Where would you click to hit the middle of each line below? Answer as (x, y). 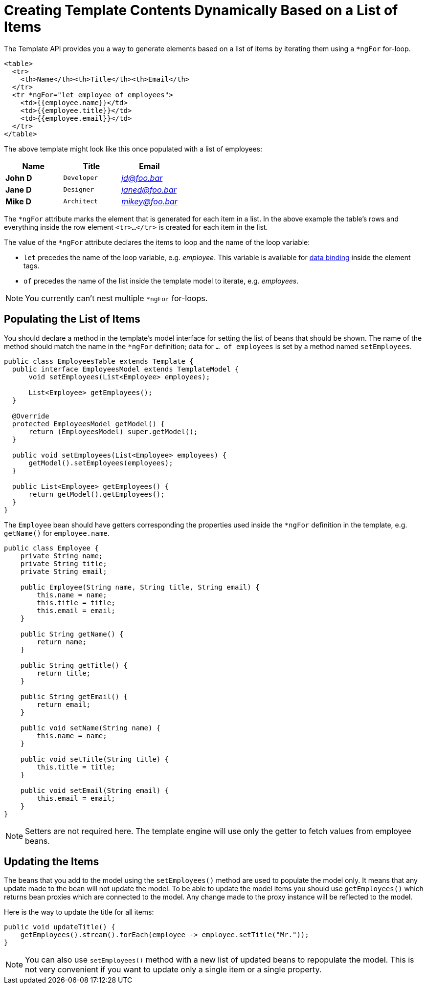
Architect (81, 201)
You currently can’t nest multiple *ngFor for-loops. (116, 298)
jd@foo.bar (142, 178)
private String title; (64, 563)
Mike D (19, 201)
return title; (64, 673)
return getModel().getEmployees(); (97, 494)
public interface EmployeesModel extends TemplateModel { (125, 369)
